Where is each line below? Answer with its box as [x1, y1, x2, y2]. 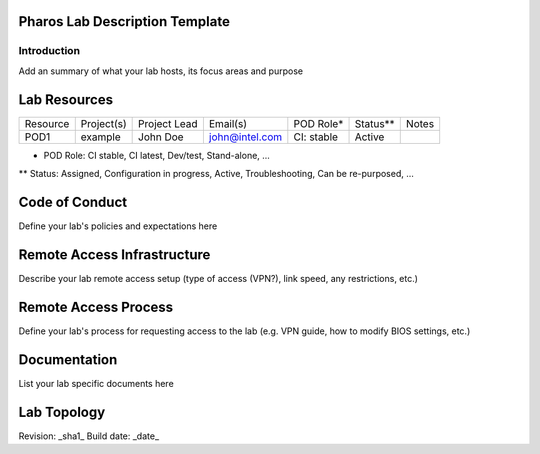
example [80, 130, 122, 144]
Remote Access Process [18, 298, 174, 315]
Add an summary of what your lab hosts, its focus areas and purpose [18, 65, 304, 77]
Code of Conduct [18, 193, 128, 210]
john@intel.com [208, 130, 283, 144]
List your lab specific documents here [18, 377, 174, 389]
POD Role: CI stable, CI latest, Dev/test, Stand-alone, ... [43, 149, 270, 161]
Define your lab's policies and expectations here [18, 220, 218, 232]
